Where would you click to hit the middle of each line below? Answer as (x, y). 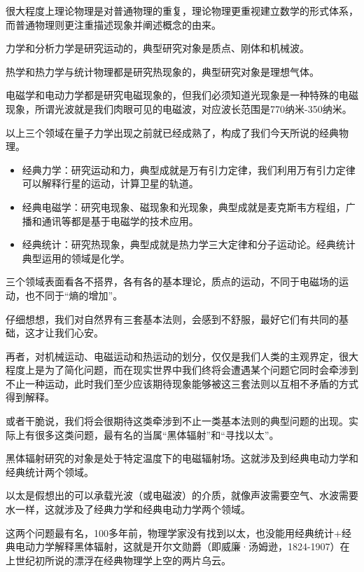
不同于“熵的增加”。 (79, 295)
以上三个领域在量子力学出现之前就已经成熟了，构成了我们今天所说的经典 (172, 132)
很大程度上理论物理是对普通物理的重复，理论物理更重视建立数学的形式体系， (182, 11)
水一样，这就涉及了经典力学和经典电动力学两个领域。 (128, 509)
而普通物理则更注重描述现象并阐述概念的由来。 (113, 24)
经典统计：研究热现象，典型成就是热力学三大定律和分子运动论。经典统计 (189, 244)
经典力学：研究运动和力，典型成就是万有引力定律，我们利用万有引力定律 (189, 169)
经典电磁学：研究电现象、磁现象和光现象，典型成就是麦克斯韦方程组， (184, 206)
